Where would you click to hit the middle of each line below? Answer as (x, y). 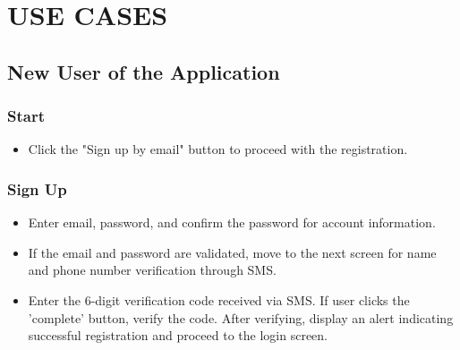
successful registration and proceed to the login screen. (178, 335)
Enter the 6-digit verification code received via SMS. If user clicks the (219, 299)
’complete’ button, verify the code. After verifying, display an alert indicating (241, 317)
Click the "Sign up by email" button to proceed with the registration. (218, 149)
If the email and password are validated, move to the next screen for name (232, 252)
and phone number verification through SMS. (152, 270)
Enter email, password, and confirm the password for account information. (232, 222)
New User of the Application (144, 71)
